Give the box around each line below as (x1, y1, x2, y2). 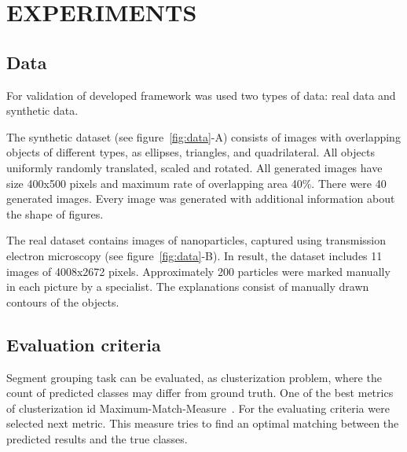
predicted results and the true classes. (6, 430, 188, 446)
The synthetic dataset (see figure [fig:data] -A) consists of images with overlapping (6, 128, 401, 145)
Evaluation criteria (6, 332, 161, 356)
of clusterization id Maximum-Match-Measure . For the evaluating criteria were (6, 399, 390, 416)
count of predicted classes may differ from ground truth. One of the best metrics (6, 384, 394, 401)
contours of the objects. (6, 293, 119, 310)
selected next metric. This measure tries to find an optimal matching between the (6, 415, 399, 432)
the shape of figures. (6, 205, 104, 222)
